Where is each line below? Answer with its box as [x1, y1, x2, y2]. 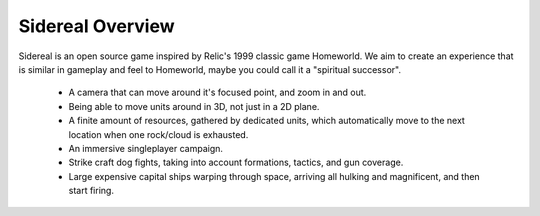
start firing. [68, 185, 115, 197]
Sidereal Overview [18, 15, 175, 37]
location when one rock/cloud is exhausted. [68, 128, 249, 140]
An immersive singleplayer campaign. [68, 142, 224, 154]
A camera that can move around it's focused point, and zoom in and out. [68, 86, 367, 99]
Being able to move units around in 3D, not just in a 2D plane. [68, 100, 320, 112]
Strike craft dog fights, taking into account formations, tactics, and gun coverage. [68, 156, 404, 169]
